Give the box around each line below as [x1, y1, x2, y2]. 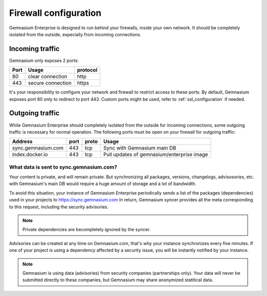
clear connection [28, 73, 68, 80]
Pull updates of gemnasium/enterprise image [103, 151, 208, 158]
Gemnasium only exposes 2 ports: [9, 57, 79, 63]
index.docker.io [12, 151, 48, 158]
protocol [77, 67, 97, 74]
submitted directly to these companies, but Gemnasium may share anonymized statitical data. [22, 277, 214, 283]
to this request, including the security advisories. [9, 203, 109, 210]
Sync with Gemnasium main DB [103, 145, 177, 151]
